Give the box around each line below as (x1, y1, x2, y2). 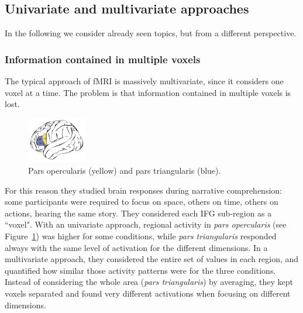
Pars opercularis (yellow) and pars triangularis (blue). (28, 164, 221, 176)
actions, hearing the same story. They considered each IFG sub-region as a (5, 207, 272, 219)
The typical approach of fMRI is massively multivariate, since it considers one (5, 75, 284, 87)
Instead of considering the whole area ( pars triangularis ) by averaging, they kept (5, 276, 294, 288)
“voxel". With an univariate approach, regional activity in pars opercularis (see (5, 218, 287, 231)
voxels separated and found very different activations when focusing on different (5, 287, 291, 299)
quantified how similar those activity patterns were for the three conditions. (5, 264, 276, 276)
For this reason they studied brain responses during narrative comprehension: (5, 184, 282, 196)
